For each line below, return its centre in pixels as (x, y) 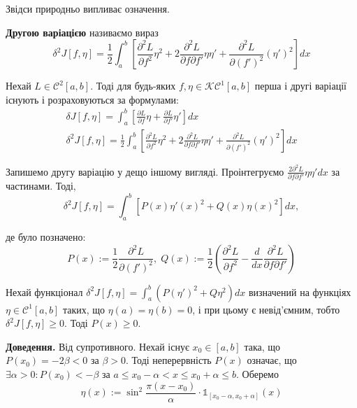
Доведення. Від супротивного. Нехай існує (97, 346)
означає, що (272, 360)
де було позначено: (46, 237)
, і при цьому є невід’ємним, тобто (266, 309)
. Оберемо (257, 373)
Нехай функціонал (44, 291)
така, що (262, 346)
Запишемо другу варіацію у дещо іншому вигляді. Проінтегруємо (145, 171)
